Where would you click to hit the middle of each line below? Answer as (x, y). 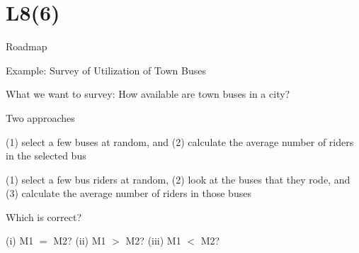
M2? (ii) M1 (80, 241)
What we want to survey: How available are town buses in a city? (148, 94)
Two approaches (40, 117)
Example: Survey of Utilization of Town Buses (106, 70)
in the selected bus (46, 156)
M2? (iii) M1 (153, 241)
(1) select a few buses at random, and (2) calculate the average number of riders (180, 141)
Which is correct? (44, 217)
